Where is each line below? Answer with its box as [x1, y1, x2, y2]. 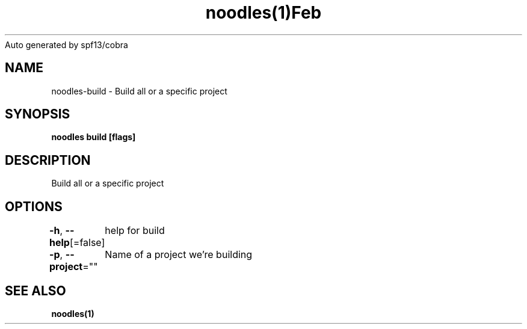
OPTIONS [5, 198, 63, 214]
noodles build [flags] [51, 132, 136, 143]
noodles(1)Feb [205, 2, 322, 23]
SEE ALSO [5, 283, 66, 298]
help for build [105, 224, 165, 237]
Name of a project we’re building [105, 248, 253, 261]
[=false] [69, 236, 105, 249]
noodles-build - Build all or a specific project [51, 85, 227, 96]
